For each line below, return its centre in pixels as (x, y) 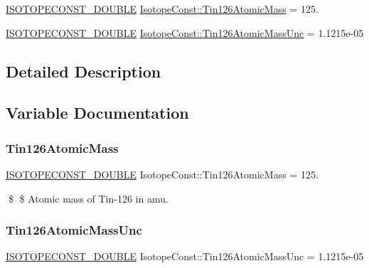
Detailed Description (84, 71)
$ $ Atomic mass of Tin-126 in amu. (88, 198)
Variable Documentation (97, 113)
